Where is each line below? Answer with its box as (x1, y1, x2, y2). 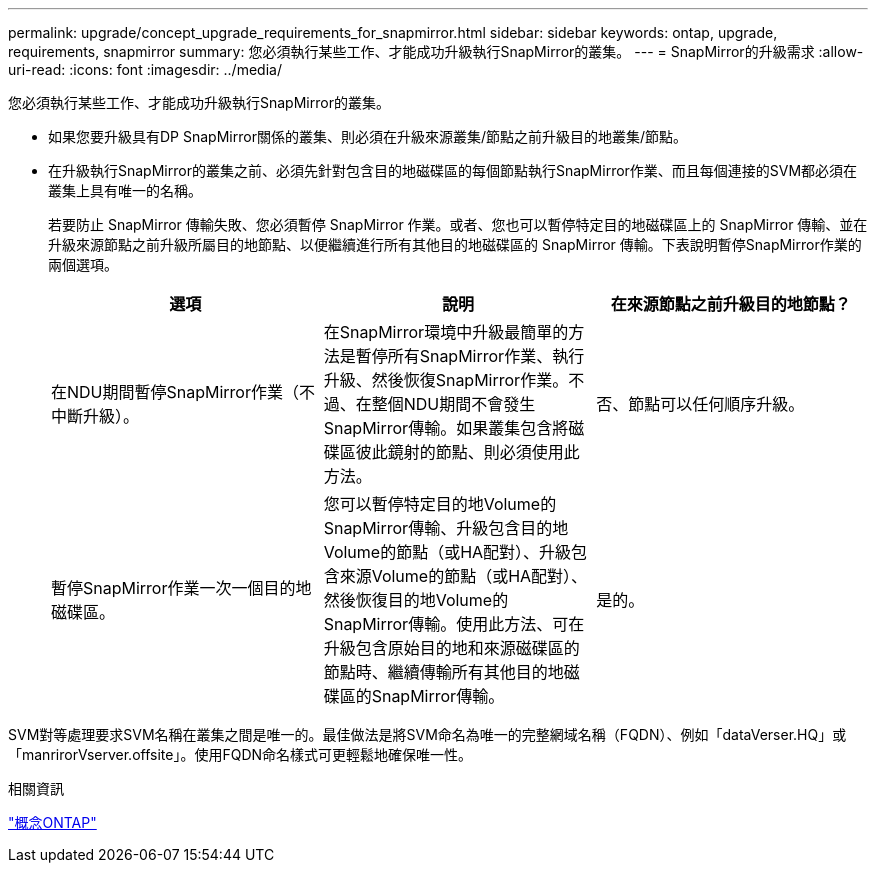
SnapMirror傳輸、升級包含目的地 (323, 518, 569, 538)
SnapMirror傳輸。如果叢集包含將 (323, 418, 569, 438)
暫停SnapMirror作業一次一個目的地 (51, 578, 312, 598)
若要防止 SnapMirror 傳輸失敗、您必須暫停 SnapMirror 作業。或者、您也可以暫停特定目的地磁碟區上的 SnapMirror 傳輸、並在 (48, 216, 868, 233)
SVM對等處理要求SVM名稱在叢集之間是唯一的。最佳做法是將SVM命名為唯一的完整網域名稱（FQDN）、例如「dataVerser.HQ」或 (8, 726, 847, 743)
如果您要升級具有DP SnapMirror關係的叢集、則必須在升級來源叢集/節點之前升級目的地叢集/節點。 (48, 128, 687, 145)
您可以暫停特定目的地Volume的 (323, 494, 557, 514)
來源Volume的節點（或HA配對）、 (339, 566, 588, 586)
